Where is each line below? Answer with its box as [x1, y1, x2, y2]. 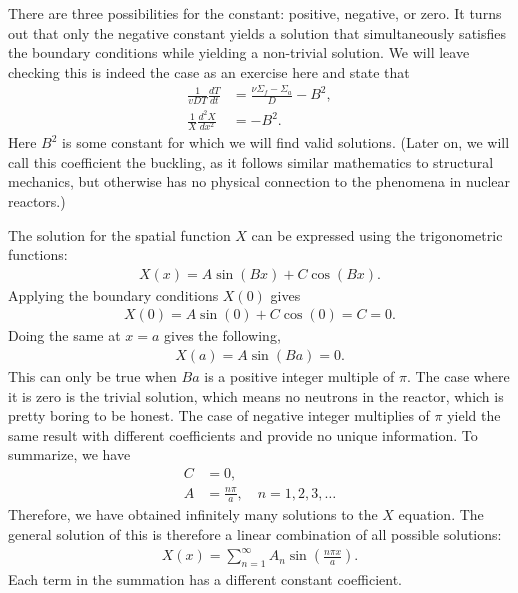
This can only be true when [8, 366, 177, 387]
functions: [8, 244, 68, 265]
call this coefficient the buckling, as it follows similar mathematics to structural [8, 151, 494, 172]
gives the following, [164, 325, 281, 346]
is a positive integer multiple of [204, 366, 395, 387]
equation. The [398, 504, 484, 525]
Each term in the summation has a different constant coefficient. [8, 568, 403, 589]
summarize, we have [8, 444, 131, 465]
